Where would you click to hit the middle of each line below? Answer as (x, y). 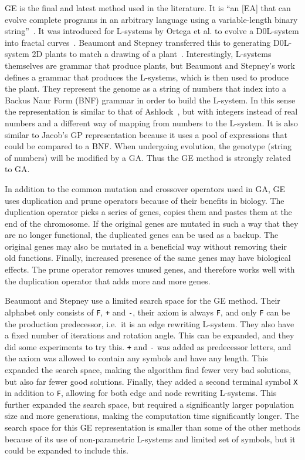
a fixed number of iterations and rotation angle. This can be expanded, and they (150, 335)
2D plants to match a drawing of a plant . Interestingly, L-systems (152, 54)
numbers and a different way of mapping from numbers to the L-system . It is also (151, 122)
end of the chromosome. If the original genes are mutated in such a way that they (152, 223)
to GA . (17, 169)
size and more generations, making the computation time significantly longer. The (152, 416)
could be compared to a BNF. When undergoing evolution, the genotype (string (148, 146)
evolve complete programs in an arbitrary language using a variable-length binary (151, 19)
